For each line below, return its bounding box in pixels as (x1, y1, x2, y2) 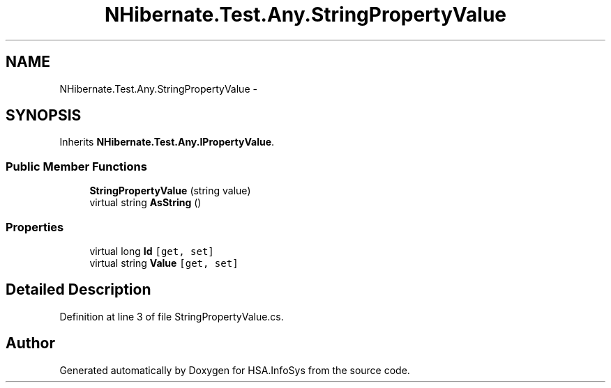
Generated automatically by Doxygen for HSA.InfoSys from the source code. (59, 364, 410, 376)
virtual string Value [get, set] (89, 256, 239, 269)
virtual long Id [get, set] (89, 245, 214, 257)
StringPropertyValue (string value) (89, 185, 251, 197)
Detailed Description (6, 281, 151, 299)
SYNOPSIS (6, 107, 82, 125)
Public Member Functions (6, 159, 147, 173)
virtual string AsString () (89, 196, 202, 209)
